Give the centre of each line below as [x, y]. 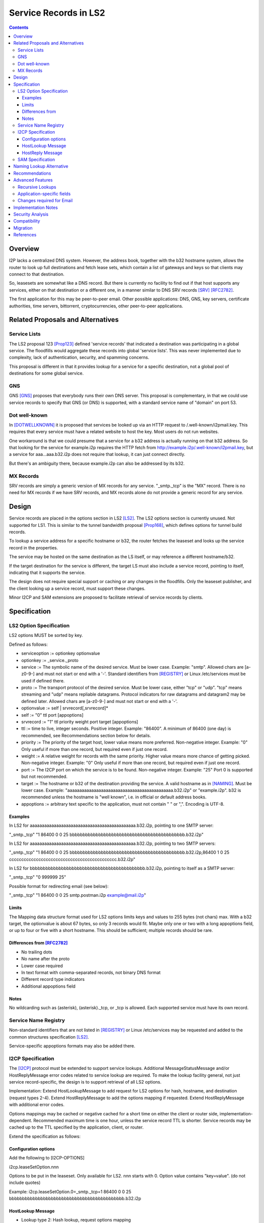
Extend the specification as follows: [45, 1136]
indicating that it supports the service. [47, 573]
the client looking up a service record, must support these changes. [77, 588]
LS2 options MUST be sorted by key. [46, 635]
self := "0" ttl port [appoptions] [52, 715]
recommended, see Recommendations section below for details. [86, 735]
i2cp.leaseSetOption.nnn [34, 1167]
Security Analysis [31, 214]
